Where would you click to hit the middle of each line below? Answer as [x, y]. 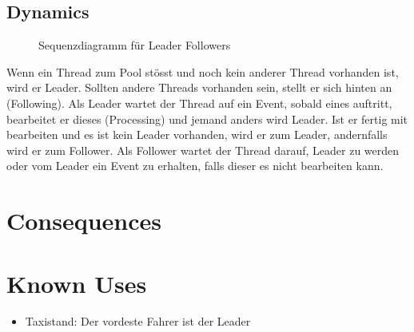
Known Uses [77, 283]
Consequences [84, 221]
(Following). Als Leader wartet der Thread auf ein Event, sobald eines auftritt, [199, 103]
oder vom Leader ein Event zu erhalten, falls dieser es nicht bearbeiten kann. [195, 166]
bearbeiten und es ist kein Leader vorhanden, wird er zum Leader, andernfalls [197, 134]
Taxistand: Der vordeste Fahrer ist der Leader [138, 321]
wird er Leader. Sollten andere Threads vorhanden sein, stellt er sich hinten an [199, 87]
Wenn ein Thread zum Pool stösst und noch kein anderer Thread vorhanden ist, [203, 71]
